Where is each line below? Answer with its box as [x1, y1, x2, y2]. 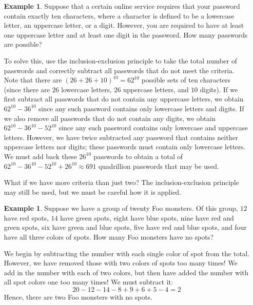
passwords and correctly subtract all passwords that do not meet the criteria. [4, 65, 234, 75]
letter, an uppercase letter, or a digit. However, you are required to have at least [4, 20, 244, 30]
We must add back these [4, 151, 77, 161]
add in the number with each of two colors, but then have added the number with [4, 267, 249, 277]
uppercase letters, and [123, 84, 189, 94]
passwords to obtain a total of [93, 151, 183, 161]
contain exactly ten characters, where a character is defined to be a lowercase [4, 10, 234, 20]
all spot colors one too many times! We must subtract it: [4, 277, 173, 287]
